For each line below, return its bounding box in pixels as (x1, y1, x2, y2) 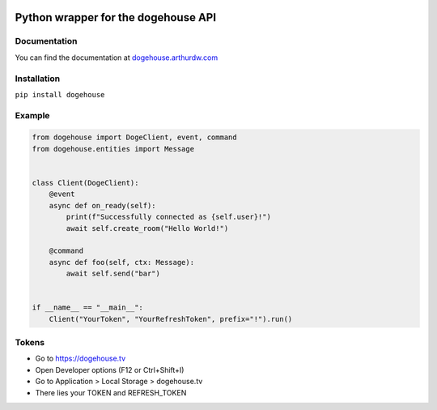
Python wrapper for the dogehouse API (15, 11, 217, 24)
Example (15, 109, 50, 121)
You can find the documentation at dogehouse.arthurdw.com (15, 53, 218, 62)
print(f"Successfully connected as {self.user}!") (66, 212, 271, 222)
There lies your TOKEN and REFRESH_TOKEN (35, 387, 187, 397)
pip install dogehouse (15, 90, 105, 99)
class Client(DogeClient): (32, 178, 139, 188)
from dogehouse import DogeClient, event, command (32, 133, 238, 142)
